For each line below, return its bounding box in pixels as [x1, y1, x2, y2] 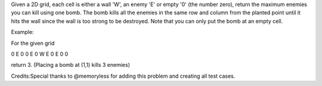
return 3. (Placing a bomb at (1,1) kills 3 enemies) [11, 62, 131, 69]
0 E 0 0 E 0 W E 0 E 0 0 [11, 50, 69, 57]
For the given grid [11, 39, 55, 47]
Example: [11, 29, 34, 36]
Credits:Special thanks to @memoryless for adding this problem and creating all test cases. [11, 72, 236, 79]
